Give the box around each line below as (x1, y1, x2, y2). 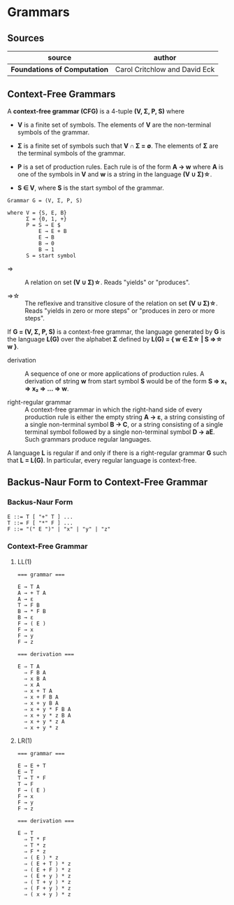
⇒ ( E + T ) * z (24, 860, 71, 867)
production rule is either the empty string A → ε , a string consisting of (24, 412, 225, 421)
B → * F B (17, 608, 47, 615)
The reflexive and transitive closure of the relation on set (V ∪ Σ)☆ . (24, 299, 218, 307)
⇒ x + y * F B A (24, 706, 71, 713)
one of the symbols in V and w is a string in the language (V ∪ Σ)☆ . (17, 169, 212, 178)
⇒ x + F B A (24, 694, 59, 701)
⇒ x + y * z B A (24, 712, 71, 719)
